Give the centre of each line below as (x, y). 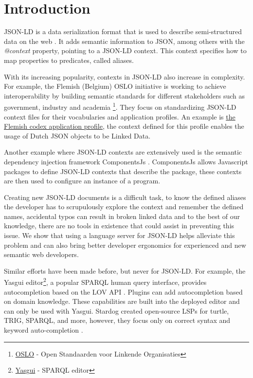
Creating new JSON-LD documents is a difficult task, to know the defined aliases (125, 197)
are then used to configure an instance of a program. (82, 181)
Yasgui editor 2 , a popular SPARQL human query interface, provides (105, 281)
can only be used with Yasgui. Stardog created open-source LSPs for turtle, (117, 310)
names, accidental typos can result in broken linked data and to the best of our (122, 216)
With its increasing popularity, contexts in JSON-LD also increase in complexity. (125, 76)
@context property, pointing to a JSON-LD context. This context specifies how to (125, 50)
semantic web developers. (41, 254)
